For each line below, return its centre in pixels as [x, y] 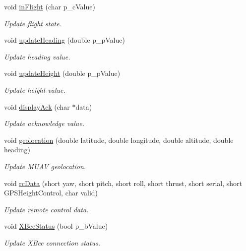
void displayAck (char [37, 106]
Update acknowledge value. [44, 123]
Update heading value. [37, 56]
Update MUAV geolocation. [45, 166]
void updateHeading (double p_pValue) [64, 40]
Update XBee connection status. [52, 242]
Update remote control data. [46, 209]
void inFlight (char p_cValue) [50, 6]
